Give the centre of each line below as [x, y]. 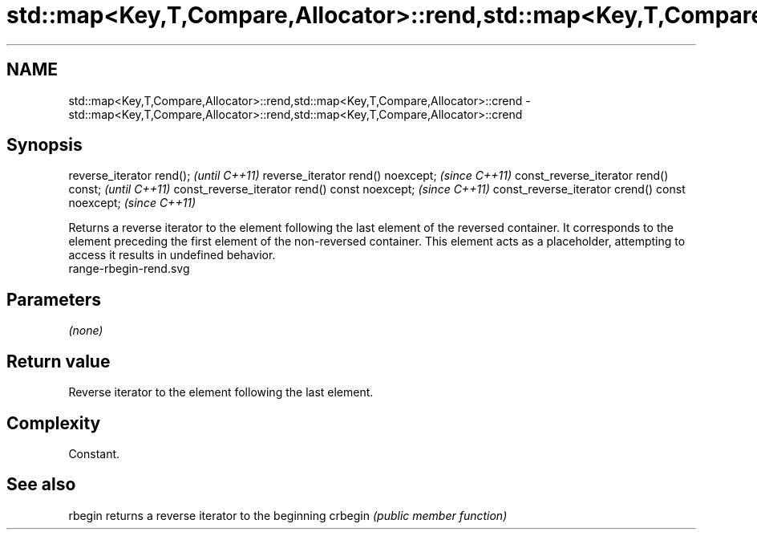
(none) [86, 331]
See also [41, 485]
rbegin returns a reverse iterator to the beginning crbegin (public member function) [288, 515]
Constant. [94, 453]
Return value [59, 361]
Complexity [54, 423]
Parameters [54, 299]
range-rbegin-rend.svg [129, 269]
